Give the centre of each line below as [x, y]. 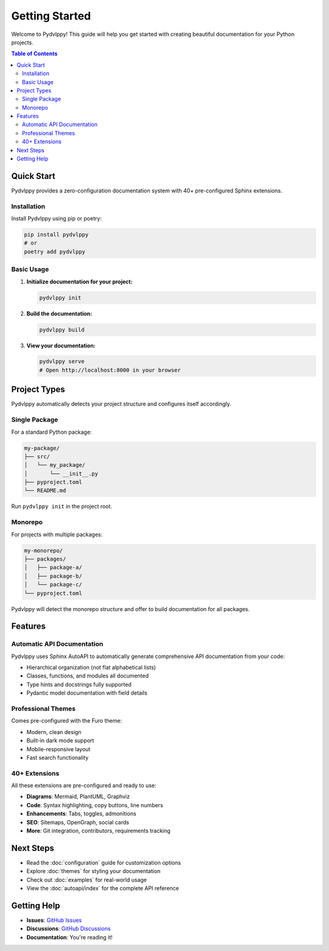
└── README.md [45, 491]
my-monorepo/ [44, 550]
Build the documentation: [59, 313]
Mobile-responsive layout [58, 749]
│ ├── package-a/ [53, 567]
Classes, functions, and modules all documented [88, 676]
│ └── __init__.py [61, 473]
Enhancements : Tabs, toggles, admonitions [81, 814]
